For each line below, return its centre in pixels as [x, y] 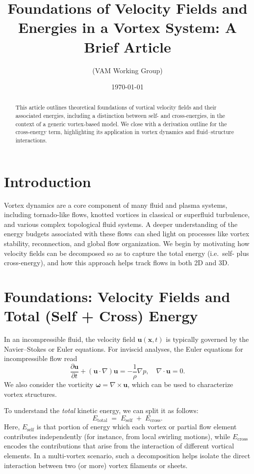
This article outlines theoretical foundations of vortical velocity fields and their [116, 107]
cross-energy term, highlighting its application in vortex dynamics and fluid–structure [125, 132]
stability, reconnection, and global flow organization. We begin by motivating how [127, 243]
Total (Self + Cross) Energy [101, 316]
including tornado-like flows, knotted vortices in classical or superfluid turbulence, [127, 214]
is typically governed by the [207, 339]
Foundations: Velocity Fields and [117, 296]
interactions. [31, 140]
